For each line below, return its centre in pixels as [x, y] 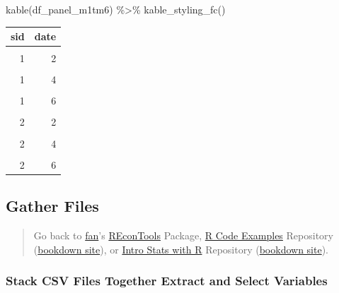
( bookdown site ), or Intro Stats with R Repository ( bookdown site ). [181, 249]
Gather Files [52, 206]
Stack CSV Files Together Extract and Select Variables [167, 281]
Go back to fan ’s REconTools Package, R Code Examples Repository [183, 235]
